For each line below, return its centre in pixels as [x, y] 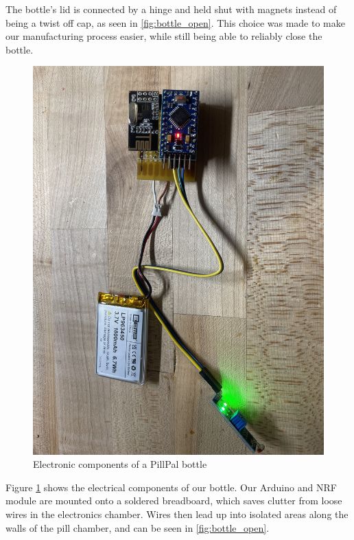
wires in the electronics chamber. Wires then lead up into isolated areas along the [177, 514]
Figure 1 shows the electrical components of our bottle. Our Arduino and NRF [171, 487]
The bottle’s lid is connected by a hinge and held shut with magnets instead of [171, 9]
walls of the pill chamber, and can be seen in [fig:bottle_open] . [138, 527]
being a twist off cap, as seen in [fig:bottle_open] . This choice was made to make [175, 22]
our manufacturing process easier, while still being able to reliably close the [164, 36]
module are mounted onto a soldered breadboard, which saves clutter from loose [174, 500]
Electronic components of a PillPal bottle [120, 464]
